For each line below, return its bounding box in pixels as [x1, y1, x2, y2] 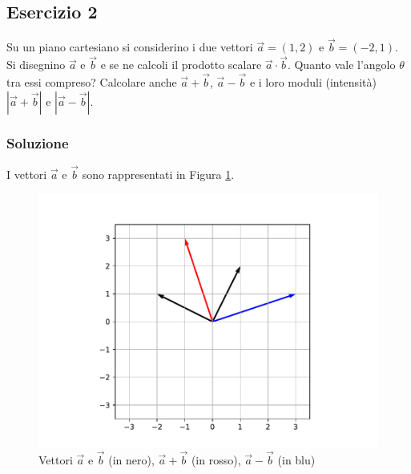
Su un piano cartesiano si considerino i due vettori [6, 38, 253, 55]
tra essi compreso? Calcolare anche [6, 74, 177, 91]
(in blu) [277, 451, 316, 468]
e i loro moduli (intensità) [249, 74, 377, 91]
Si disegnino [6, 56, 66, 73]
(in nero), [108, 451, 155, 468]
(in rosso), [191, 451, 241, 468]
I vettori [6, 166, 47, 183]
